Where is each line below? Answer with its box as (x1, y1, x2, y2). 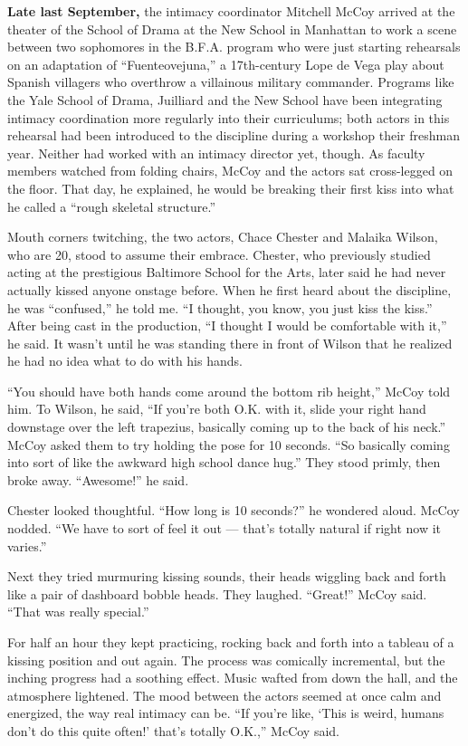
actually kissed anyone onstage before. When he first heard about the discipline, (7, 280, 452, 299)
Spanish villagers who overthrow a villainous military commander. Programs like (7, 72, 454, 91)
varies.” (7, 536, 47, 555)
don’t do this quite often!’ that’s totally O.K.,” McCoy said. (7, 721, 339, 740)
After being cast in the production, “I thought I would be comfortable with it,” (7, 316, 447, 335)
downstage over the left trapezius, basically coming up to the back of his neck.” (7, 417, 446, 436)
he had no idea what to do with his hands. (7, 351, 243, 370)
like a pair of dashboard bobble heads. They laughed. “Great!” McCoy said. (7, 584, 427, 603)
